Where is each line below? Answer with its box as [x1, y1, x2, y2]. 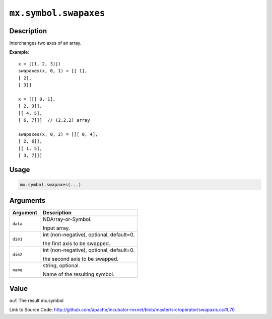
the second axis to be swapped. [43, 256, 119, 263]
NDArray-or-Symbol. [43, 216, 92, 223]
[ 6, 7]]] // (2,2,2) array [18, 117, 90, 123]
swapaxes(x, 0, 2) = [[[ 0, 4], [18, 131, 98, 137]
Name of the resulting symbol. [43, 271, 115, 278]
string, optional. [43, 262, 80, 269]
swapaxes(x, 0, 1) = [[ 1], [18, 68, 88, 74]
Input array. [43, 224, 70, 231]
